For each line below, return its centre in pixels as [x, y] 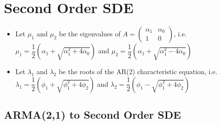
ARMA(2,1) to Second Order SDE [93, 115]
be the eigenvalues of [90, 34]
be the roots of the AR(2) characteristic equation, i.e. [138, 71]
